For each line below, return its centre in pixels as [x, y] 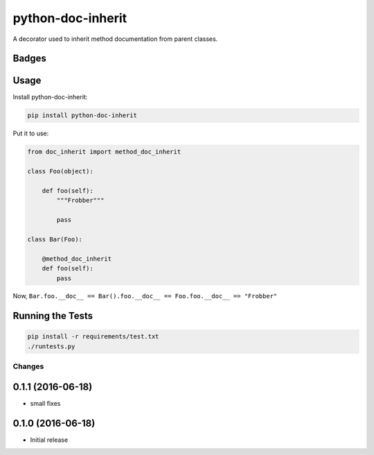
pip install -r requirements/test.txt [93, 337]
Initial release [49, 440]
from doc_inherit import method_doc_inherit [104, 152]
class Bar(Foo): [55, 239]
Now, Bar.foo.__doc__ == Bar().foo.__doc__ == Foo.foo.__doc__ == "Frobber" [145, 296]
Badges [29, 59]
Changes [28, 366]
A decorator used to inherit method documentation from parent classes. [115, 39]
